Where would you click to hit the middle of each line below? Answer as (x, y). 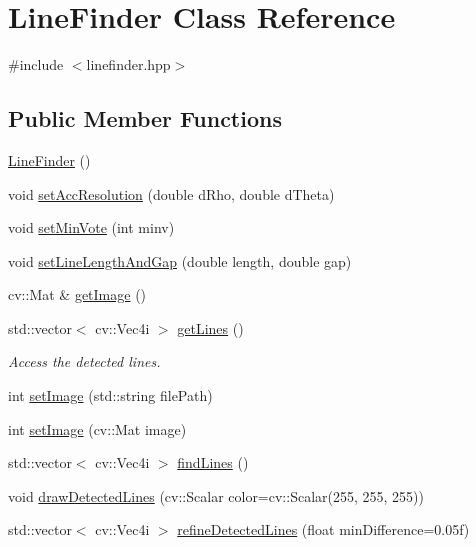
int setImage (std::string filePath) (110, 395)
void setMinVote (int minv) (91, 227)
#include (36, 64)
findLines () (213, 462)
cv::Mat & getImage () (77, 294)
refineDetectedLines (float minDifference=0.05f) (323, 529)
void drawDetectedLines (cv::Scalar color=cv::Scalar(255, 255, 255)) (216, 495)
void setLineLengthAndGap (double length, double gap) (180, 260)
